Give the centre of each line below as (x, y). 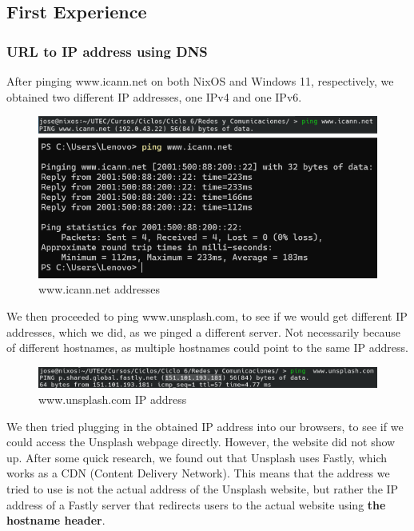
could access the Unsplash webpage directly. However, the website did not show (201, 442)
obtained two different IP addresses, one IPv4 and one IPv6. (154, 96)
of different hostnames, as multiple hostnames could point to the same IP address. (207, 347)
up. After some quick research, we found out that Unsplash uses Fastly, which (197, 457)
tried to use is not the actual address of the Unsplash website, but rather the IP (203, 489)
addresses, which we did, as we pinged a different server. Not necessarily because (204, 331)
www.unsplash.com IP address (113, 399)
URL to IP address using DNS (107, 51)
